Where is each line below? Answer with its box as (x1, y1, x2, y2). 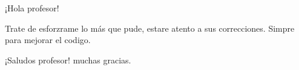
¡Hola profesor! (5, 2, 59, 14)
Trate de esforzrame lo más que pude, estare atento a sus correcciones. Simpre (5, 22, 295, 34)
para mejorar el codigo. (5, 34, 91, 46)
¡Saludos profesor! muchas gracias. (5, 53, 131, 66)
